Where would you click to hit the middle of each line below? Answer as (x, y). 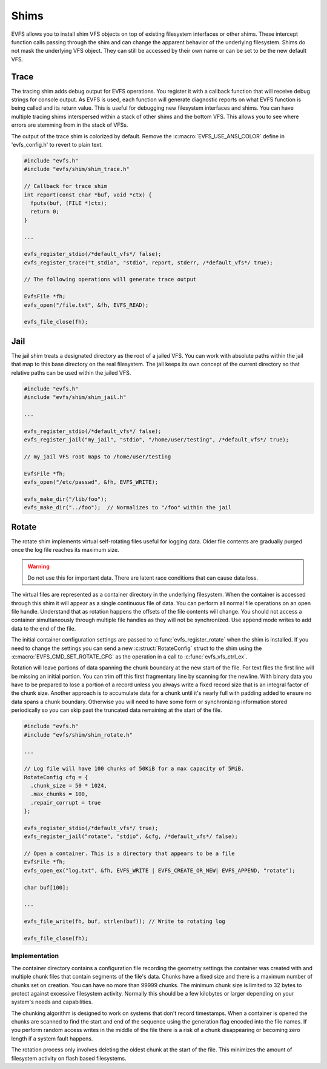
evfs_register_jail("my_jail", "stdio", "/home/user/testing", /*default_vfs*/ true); (157, 439)
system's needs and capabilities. (52, 1002)
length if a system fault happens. (52, 1038)
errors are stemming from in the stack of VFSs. (70, 125)
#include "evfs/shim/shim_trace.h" (77, 169)
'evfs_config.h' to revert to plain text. (57, 144)
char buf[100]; (46, 887)
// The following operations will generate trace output (110, 280)
